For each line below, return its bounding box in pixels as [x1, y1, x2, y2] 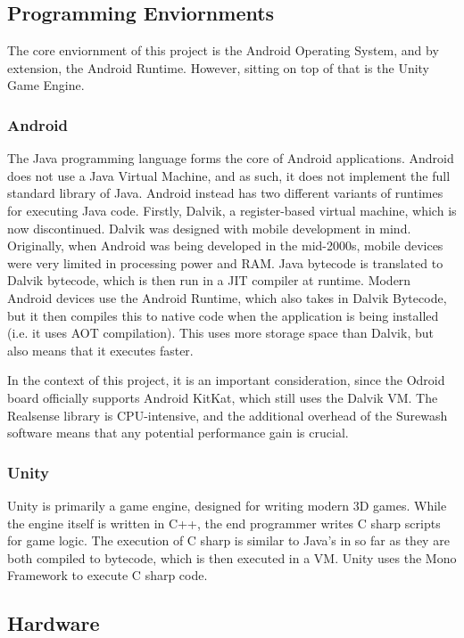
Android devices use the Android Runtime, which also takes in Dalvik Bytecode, [7, 288, 447, 307]
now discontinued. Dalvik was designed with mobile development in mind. [7, 218, 411, 237]
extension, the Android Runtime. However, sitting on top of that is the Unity [7, 58, 430, 77]
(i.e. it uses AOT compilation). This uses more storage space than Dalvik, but [7, 323, 434, 342]
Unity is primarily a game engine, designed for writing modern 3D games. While [7, 495, 447, 514]
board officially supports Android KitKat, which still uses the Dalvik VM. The [7, 388, 438, 406]
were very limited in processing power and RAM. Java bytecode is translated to [7, 253, 443, 272]
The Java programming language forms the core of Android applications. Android [7, 149, 454, 168]
